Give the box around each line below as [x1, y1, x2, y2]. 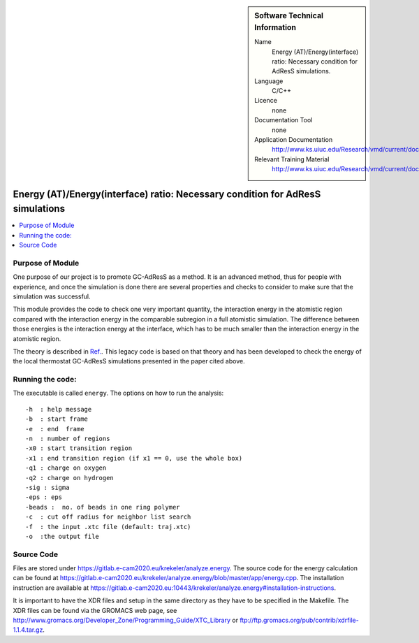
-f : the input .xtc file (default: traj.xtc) [25, 523, 191, 530]
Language [254, 77, 284, 85]
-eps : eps [25, 493, 63, 501]
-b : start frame [25, 415, 89, 423]
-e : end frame [25, 425, 84, 433]
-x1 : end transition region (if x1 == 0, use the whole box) [25, 454, 243, 462]
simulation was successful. [13, 292, 91, 301]
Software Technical [254, 11, 324, 20]
